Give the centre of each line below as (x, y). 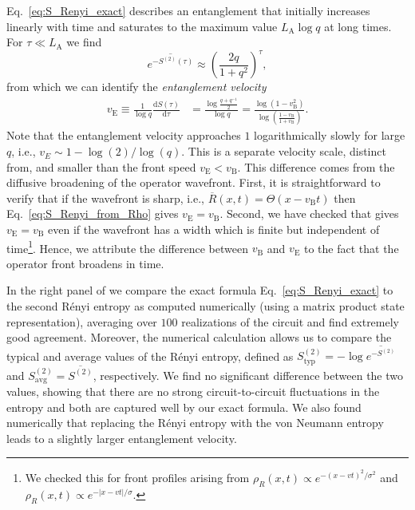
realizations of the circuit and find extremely (290, 321)
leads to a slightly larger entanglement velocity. (122, 438)
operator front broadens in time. (85, 263)
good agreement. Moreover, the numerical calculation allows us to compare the (199, 337)
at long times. (358, 26)
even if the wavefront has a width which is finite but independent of (214, 229)
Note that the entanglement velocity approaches (124, 135)
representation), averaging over (82, 321)
